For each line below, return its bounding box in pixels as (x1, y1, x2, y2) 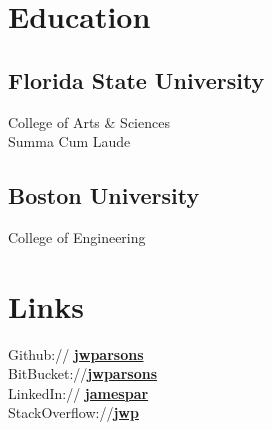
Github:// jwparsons (8, 343, 144, 364)
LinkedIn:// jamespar (8, 382, 149, 403)
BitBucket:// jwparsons (8, 363, 157, 384)
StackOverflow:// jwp (8, 402, 139, 423)
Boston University (8, 180, 200, 211)
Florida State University (8, 64, 265, 95)
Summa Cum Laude (8, 131, 131, 152)
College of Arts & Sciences (8, 111, 170, 132)
